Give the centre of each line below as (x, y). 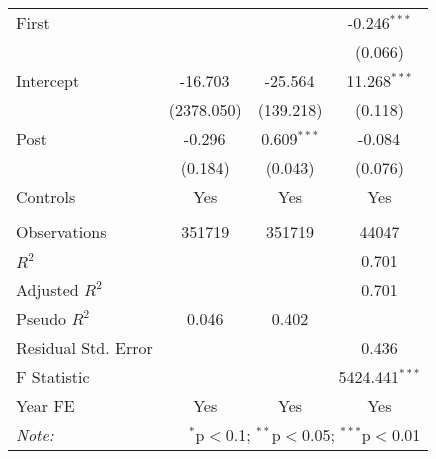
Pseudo (41, 318)
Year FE (45, 405)
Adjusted (47, 289)
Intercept (48, 80)
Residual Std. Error (84, 347)
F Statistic (53, 376)
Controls (46, 196)
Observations (61, 231)
